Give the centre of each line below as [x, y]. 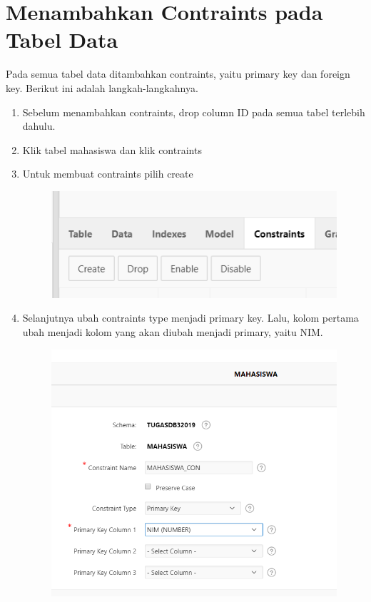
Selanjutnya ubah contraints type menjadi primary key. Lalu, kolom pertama [190, 318]
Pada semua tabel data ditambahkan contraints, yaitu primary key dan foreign [178, 74]
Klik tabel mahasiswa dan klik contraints [112, 149]
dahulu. [39, 126]
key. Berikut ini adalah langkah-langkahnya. [102, 87]
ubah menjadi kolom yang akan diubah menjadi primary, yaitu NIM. [173, 332]
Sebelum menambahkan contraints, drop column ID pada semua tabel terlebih [194, 112]
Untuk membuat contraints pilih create [108, 174]
